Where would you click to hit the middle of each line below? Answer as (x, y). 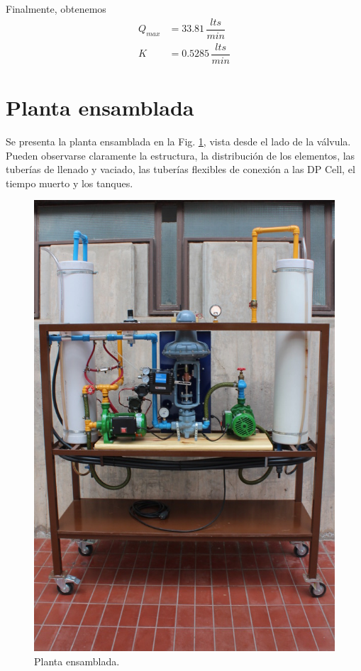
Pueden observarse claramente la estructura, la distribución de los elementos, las (180, 155)
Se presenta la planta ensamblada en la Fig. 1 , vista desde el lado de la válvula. (178, 141)
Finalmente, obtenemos (56, 9)
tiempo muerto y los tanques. (70, 183)
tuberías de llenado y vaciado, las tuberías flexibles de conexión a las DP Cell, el (180, 169)
